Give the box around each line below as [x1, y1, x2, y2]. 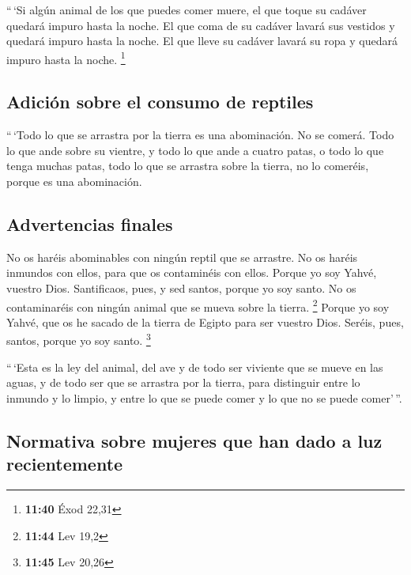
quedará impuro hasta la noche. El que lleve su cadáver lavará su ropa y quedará [6, 32, 398, 49]
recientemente [6, 452, 123, 476]
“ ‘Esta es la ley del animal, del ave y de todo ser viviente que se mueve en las [6, 358, 383, 375]
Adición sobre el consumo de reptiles [6, 89, 314, 114]
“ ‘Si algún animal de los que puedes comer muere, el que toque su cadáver [6, 2, 367, 17]
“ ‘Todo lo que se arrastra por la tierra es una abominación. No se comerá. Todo [6, 127, 394, 143]
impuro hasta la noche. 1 [6, 48, 126, 67]
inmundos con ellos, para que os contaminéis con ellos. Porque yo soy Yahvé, [6, 264, 377, 281]
